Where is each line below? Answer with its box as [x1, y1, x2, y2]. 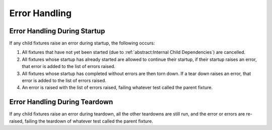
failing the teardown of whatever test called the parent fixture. [24, 118, 153, 124]
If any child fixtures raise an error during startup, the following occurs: [9, 40, 155, 46]
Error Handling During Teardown [9, 98, 113, 106]
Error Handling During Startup [9, 27, 105, 35]
